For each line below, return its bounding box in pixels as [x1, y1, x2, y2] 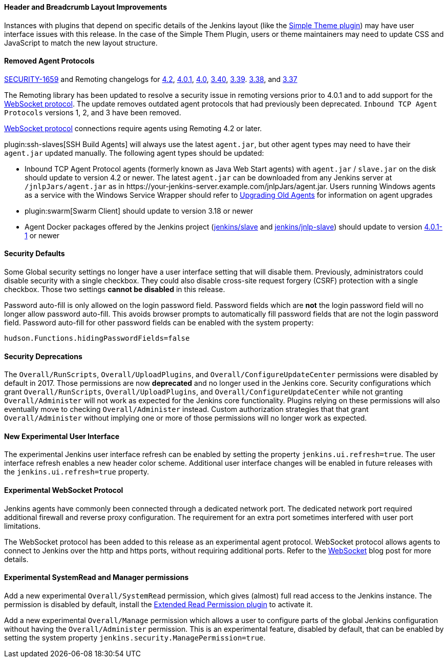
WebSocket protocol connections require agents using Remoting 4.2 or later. [4, 123, 262, 133]
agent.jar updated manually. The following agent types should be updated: [4, 148, 264, 157]
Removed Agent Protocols [4, 56, 95, 66]
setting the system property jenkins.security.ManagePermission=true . [4, 633, 266, 642]
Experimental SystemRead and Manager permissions [4, 573, 189, 582]
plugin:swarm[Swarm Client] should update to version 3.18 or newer [25, 206, 253, 215]
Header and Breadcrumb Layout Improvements [4, 3, 167, 11]
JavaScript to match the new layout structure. [4, 38, 158, 47]
